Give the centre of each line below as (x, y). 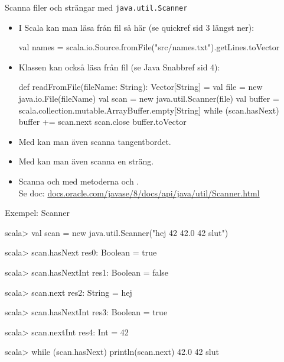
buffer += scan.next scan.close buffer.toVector (102, 122)
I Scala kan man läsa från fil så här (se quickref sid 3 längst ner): (136, 27)
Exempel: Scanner (37, 213)
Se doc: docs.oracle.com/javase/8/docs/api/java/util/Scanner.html (139, 193)
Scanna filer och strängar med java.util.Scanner (96, 7)
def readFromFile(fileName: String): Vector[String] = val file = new (141, 87)
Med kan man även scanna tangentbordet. (95, 141)
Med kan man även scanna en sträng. (86, 161)
